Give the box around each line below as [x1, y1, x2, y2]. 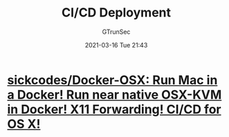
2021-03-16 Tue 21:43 [84, 41, 148, 49]
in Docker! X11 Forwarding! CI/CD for [7, 101, 221, 117]
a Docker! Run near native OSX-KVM [7, 87, 222, 103]
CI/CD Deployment [61, 5, 172, 21]
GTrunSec [102, 28, 131, 36]
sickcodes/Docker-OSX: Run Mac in [7, 72, 218, 87]
